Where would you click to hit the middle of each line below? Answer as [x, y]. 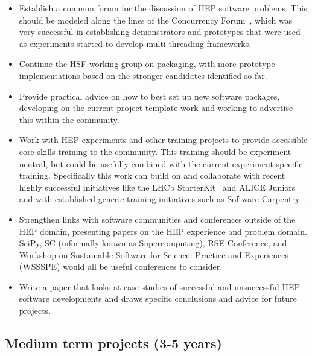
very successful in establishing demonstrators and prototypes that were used [160, 32]
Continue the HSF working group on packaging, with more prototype [147, 64]
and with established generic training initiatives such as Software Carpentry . [163, 199]
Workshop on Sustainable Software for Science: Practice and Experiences [154, 254]
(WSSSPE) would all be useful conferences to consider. [121, 266]
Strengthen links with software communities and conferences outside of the [157, 219]
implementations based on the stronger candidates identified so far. [143, 75]
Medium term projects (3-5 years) [113, 343]
